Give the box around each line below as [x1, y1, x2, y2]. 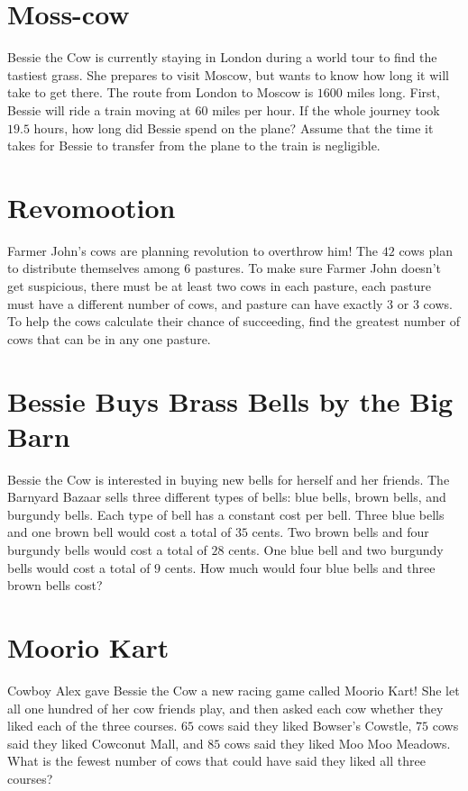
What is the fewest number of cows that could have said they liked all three [7, 751, 426, 770]
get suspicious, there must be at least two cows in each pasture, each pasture [7, 277, 432, 295]
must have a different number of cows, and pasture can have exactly [7, 294, 383, 313]
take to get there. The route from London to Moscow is [7, 83, 314, 102]
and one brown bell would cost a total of [7, 523, 232, 541]
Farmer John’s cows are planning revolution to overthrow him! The [7, 241, 379, 259]
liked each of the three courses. [7, 716, 178, 735]
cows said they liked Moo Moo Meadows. [224, 733, 451, 752]
